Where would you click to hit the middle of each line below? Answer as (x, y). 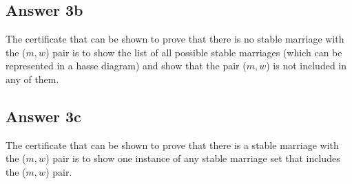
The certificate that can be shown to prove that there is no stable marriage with (175, 39)
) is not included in (307, 66)
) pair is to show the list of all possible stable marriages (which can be (194, 52)
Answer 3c (43, 116)
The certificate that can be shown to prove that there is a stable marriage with (172, 145)
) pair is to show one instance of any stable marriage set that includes (193, 158)
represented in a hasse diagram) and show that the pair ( (126, 66)
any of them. (32, 79)
